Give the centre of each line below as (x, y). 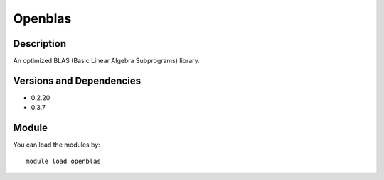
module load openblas (63, 161)
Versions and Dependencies (77, 80)
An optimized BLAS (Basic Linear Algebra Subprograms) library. (107, 61)
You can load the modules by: (57, 145)
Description (40, 44)
